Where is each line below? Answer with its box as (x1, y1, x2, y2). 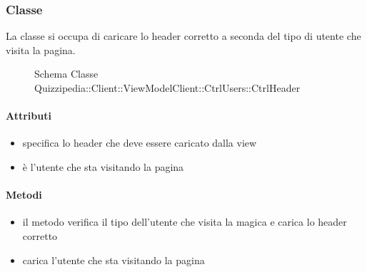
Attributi (6, 108, 51, 123)
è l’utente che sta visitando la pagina (22, 159, 184, 174)
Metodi (6, 187, 42, 202)
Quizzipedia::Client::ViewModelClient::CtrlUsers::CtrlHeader (34, 80, 301, 95)
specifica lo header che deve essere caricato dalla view (22, 135, 257, 150)
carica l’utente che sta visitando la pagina (22, 252, 205, 267)
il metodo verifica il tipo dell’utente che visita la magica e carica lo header (22, 214, 347, 229)
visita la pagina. (6, 42, 76, 57)
